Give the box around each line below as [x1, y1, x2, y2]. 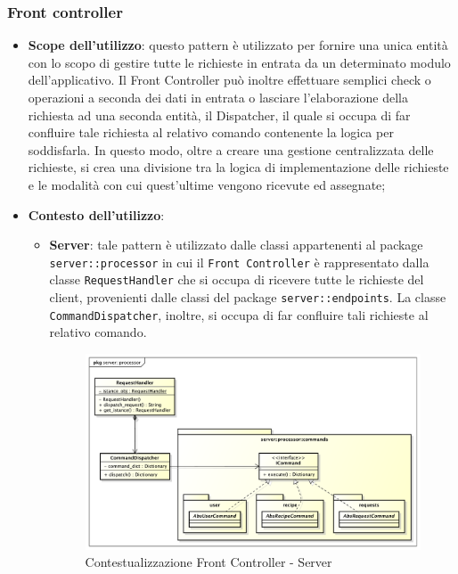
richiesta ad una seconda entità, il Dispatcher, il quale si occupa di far [28, 105, 411, 124]
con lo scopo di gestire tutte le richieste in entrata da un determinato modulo [28, 53, 451, 71]
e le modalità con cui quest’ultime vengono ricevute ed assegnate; [28, 175, 386, 193]
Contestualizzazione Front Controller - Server [85, 553, 332, 571]
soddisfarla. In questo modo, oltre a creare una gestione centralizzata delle [28, 140, 434, 159]
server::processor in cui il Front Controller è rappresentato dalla [49, 252, 429, 271]
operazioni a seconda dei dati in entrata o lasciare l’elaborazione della [28, 88, 408, 106]
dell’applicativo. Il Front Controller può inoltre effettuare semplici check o [28, 70, 431, 89]
